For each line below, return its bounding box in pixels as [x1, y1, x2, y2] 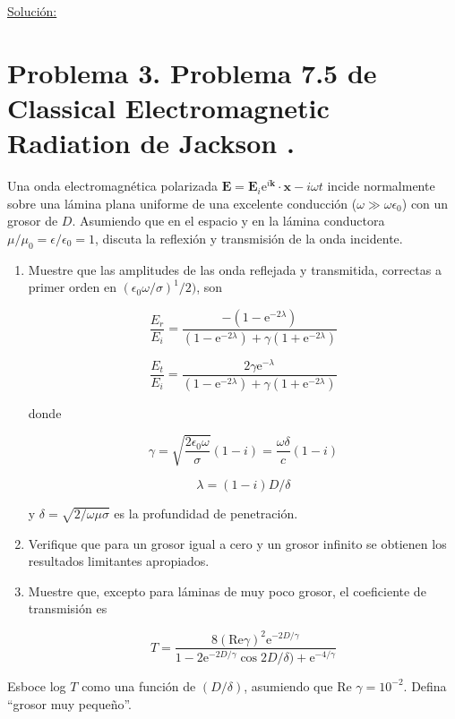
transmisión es [28, 599, 107, 618]
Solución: [7, 2, 57, 20]
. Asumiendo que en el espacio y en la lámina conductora [72, 211, 385, 230]
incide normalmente [327, 176, 435, 195]
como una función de [82, 676, 196, 695]
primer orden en [28, 278, 116, 296]
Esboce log [7, 676, 66, 695]
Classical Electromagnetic [7, 89, 330, 125]
